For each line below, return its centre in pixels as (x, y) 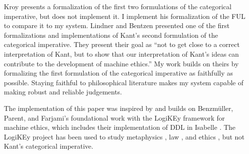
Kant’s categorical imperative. (49, 146)
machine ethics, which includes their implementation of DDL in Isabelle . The (120, 127)
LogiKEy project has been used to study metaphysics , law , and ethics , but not (124, 136)
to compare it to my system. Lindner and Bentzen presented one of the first (117, 25)
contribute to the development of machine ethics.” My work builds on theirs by (121, 63)
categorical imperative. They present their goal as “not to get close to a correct (122, 44)
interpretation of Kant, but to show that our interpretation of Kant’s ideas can (122, 54)
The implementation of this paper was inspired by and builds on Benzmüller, (119, 108)
